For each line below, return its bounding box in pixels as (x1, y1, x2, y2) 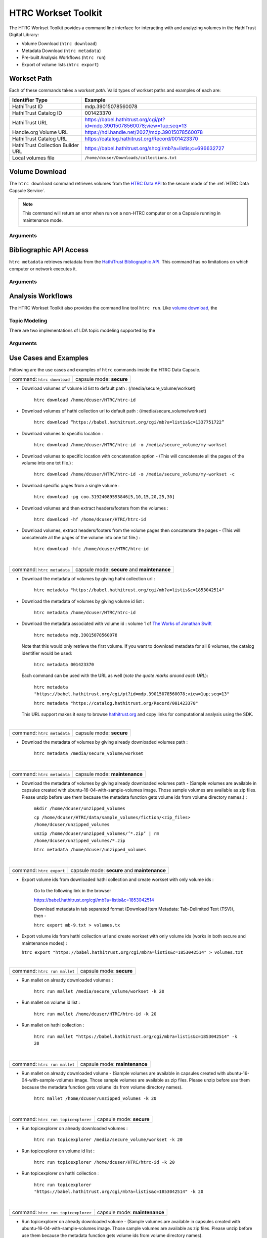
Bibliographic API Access (9, 246, 89, 255)
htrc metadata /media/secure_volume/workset (34, 751, 144, 756)
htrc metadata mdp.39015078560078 (34, 632, 118, 638)
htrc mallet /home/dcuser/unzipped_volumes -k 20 (34, 1095, 157, 1101)
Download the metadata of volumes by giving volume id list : (21, 598, 144, 604)
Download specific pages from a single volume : (21, 482, 120, 488)
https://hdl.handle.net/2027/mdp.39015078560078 (85, 129, 203, 136)
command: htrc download (12, 376, 70, 383)
